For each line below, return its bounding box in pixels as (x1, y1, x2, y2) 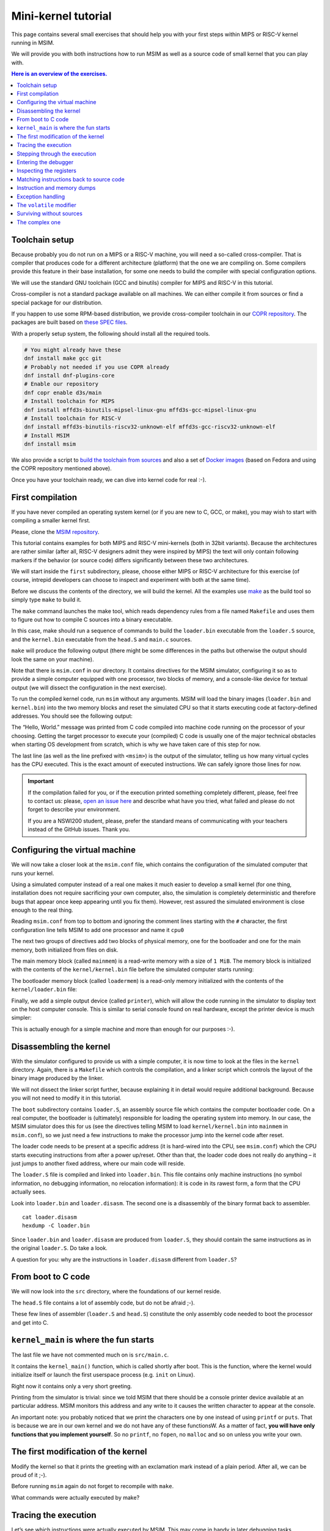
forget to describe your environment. (28, 806, 120, 813)
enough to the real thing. (11, 906, 73, 914)
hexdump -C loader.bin (22, 1222, 90, 1229)
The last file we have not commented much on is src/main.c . (11, 1351, 169, 1359)
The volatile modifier (16, 201, 76, 208)
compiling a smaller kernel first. (11, 517, 91, 524)
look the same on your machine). (11, 655, 94, 663)
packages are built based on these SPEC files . (11, 318, 128, 326)
